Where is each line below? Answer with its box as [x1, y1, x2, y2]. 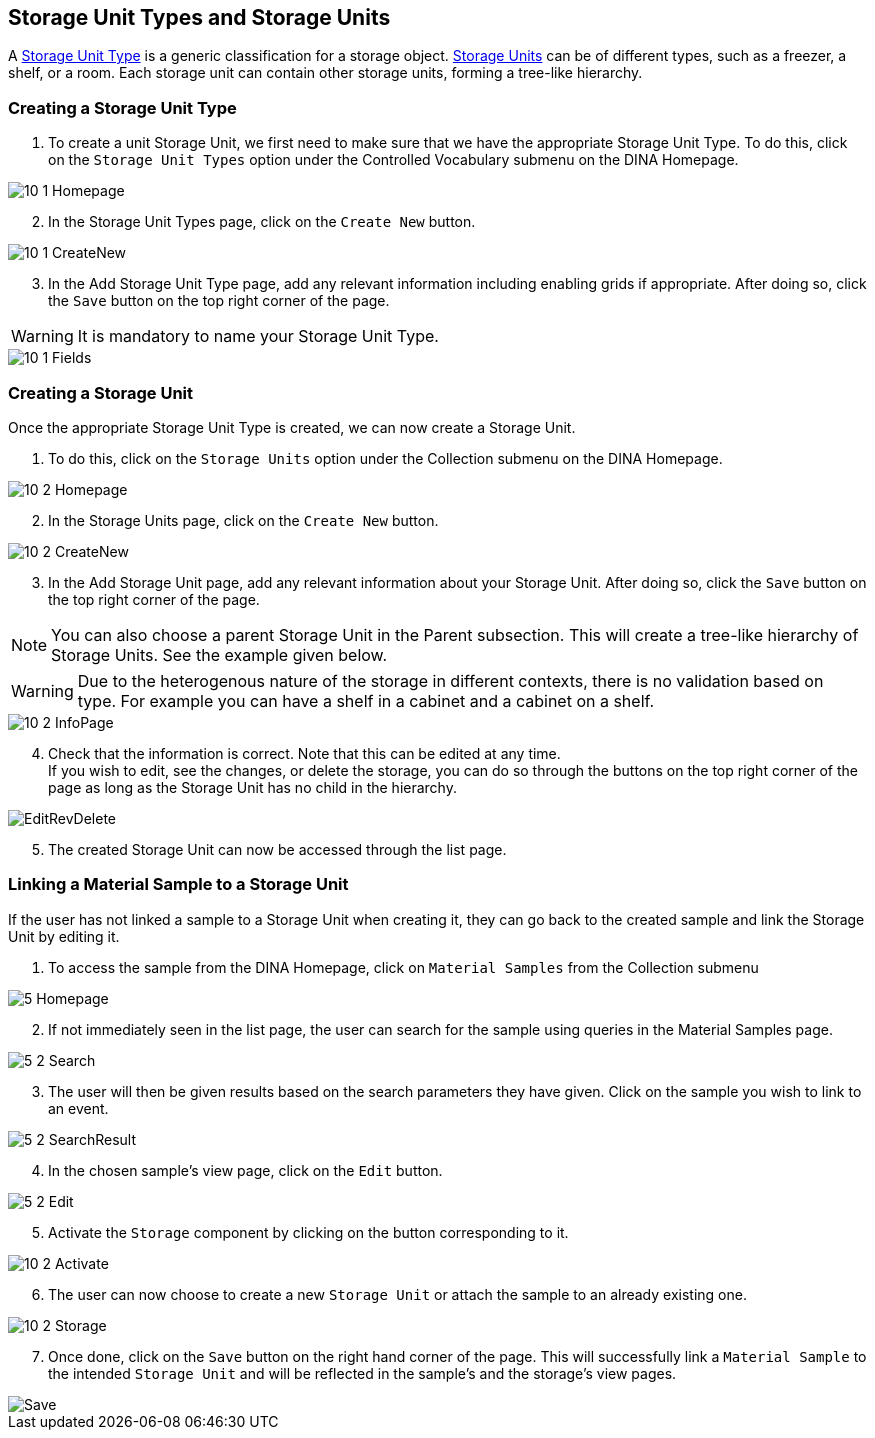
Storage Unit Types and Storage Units [8, 5, 391, 30]
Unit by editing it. [8, 927, 120, 945]
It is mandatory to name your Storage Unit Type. [77, 326, 439, 347]
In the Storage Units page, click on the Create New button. [48, 511, 439, 529]
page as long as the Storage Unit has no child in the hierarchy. [48, 778, 457, 796]
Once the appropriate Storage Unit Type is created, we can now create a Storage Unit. [8, 418, 576, 436]
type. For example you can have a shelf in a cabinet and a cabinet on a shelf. [77, 690, 655, 711]
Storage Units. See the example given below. [51, 644, 388, 665]
